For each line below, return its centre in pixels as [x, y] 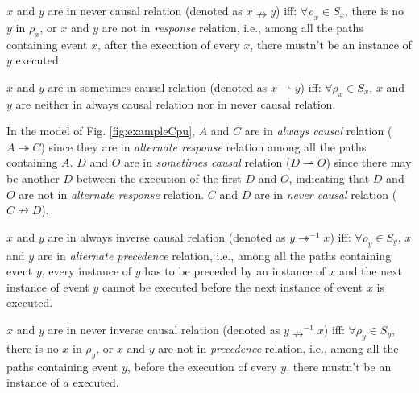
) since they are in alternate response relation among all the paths [203, 146]
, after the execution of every [169, 44]
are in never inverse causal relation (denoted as [164, 329]
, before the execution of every [202, 366]
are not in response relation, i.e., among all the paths [232, 27]
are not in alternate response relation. [112, 194]
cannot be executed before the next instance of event [232, 286]
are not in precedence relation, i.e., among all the [278, 347]
